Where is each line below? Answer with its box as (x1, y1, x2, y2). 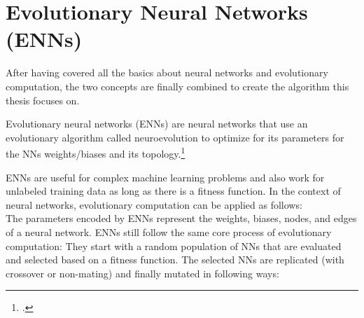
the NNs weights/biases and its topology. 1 (6, 144, 185, 160)
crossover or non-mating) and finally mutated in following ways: (6, 265, 279, 280)
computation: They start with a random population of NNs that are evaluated (6, 238, 342, 253)
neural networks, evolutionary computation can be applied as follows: (6, 197, 302, 212)
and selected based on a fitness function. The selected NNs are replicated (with (6, 252, 344, 267)
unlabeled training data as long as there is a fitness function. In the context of (6, 184, 341, 198)
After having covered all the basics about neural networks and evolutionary (6, 65, 328, 80)
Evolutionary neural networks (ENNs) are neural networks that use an (6, 116, 308, 131)
